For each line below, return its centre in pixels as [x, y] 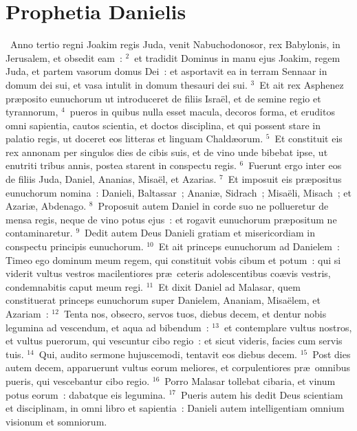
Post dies [332, 354]
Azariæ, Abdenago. [46, 206]
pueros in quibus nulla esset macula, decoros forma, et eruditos [202, 112]
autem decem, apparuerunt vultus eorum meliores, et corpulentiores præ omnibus [178, 367]
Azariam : [27, 313]
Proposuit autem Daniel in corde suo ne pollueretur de [213, 206]
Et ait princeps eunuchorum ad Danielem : [249, 246]
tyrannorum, [32, 112]
